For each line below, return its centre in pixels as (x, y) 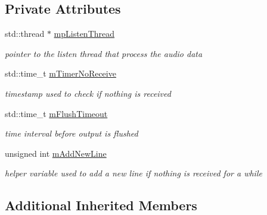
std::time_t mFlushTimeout (56, 113)
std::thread (25, 34)
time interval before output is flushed (72, 133)
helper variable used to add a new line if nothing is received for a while (133, 173)
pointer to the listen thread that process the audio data (104, 53)
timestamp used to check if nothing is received (88, 93)
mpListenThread (84, 34)
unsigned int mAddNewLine (56, 153)
